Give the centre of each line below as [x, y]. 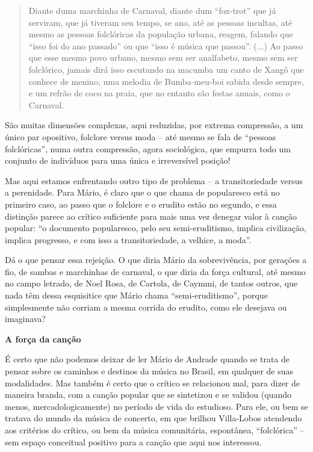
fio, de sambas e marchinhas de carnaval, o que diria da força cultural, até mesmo [155, 271]
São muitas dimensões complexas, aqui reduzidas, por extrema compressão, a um [154, 125]
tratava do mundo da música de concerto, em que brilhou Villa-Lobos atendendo [153, 418]
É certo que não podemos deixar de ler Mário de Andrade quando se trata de [147, 359]
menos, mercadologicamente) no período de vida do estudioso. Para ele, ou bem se [156, 406]
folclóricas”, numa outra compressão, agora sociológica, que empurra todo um [148, 148]
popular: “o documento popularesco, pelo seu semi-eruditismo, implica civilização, [156, 228]
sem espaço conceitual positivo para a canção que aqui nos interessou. [133, 441]
